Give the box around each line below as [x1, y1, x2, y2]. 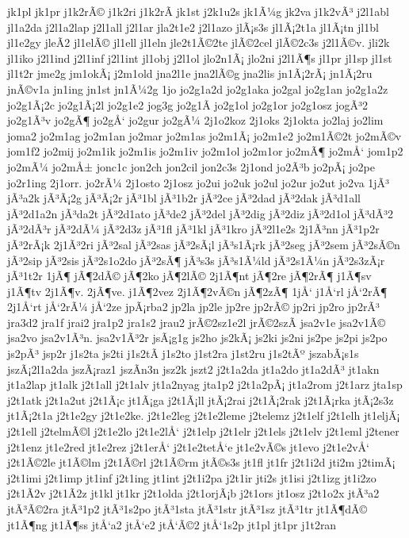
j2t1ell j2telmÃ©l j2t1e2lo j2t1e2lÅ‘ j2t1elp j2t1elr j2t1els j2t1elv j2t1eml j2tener [7, 423, 399, 440]
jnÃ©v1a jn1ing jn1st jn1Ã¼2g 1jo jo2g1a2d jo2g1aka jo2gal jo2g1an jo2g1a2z [7, 80, 388, 97]
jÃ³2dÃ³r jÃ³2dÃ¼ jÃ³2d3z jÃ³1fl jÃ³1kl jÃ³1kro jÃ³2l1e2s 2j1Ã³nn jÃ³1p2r [7, 221, 380, 237]
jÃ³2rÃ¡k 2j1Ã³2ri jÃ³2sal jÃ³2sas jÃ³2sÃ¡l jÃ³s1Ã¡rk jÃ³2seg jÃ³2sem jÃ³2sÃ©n [7, 236, 400, 252]
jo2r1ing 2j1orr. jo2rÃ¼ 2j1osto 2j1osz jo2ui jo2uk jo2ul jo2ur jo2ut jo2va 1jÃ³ [7, 174, 390, 190]
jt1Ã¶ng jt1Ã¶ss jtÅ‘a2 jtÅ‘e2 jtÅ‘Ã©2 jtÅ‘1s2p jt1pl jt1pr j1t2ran [7, 516, 337, 532]
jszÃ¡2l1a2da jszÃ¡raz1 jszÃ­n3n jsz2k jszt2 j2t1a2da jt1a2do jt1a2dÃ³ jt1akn [7, 360, 380, 377]
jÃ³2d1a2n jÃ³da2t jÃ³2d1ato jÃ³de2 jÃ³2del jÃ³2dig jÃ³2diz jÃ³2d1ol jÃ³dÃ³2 [7, 205, 394, 221]
